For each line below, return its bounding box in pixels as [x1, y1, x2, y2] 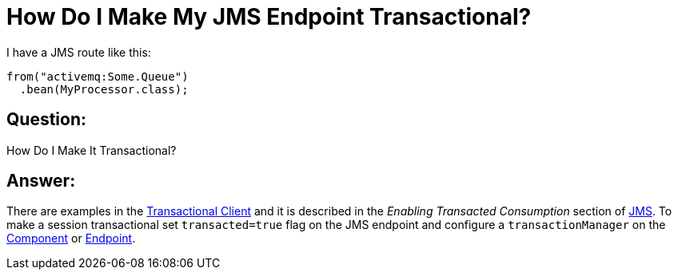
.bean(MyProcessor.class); [19, 82, 189, 96]
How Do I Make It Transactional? [6, 143, 177, 157]
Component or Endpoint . [6, 231, 136, 246]
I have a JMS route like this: [6, 45, 151, 59]
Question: [6, 109, 87, 130]
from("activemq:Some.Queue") [6, 69, 189, 83]
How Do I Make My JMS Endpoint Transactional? [6, 3, 532, 30]
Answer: [6, 171, 76, 191]
